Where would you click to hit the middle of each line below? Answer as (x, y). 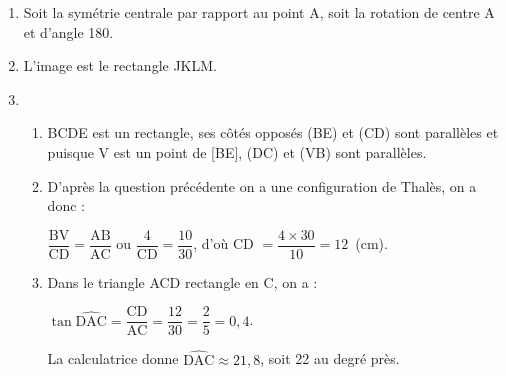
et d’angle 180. (68, 31)
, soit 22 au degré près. (330, 358)
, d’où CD (223, 243)
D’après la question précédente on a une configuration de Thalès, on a (262, 185)
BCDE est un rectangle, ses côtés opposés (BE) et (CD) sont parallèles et (273, 132)
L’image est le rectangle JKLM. (120, 65)
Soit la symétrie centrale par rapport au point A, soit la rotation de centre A (259, 12)
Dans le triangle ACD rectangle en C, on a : (182, 281)
